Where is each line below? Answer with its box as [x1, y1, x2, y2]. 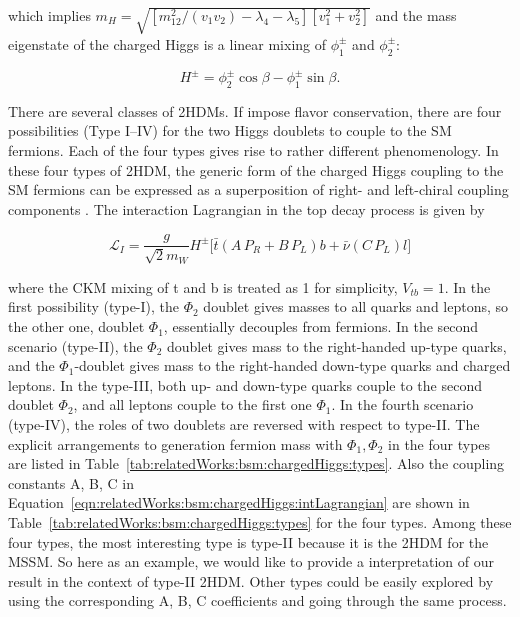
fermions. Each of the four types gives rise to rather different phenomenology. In [8, 140, 499, 161]
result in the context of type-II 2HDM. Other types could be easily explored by [8, 570, 494, 591]
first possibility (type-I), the [8, 296, 180, 317]
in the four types [388, 433, 491, 454]
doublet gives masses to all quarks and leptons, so [203, 296, 509, 317]
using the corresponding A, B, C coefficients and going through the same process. [8, 590, 507, 611]
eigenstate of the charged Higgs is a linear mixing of [8, 33, 327, 54]
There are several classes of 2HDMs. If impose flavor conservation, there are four [8, 100, 502, 121]
